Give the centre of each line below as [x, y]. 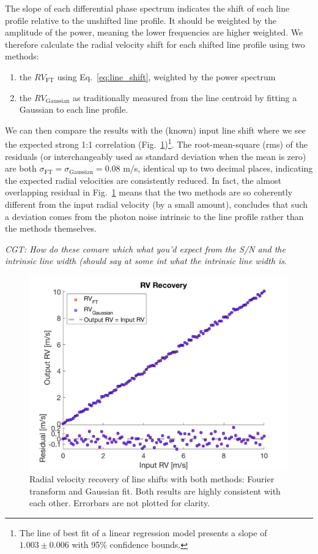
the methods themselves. [51, 228]
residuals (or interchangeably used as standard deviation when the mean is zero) [156, 156]
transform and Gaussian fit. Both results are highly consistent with [155, 491]
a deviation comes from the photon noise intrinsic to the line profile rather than [154, 216]
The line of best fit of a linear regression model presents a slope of [143, 532]
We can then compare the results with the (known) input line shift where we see [155, 130]
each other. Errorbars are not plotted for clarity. [120, 503]
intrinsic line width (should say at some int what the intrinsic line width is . [146, 261]
